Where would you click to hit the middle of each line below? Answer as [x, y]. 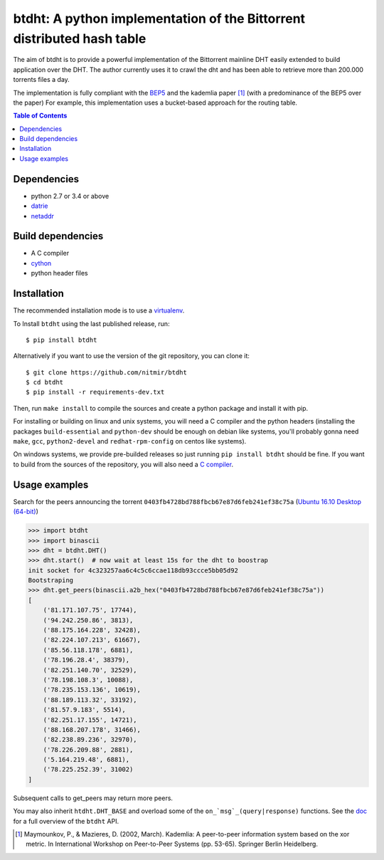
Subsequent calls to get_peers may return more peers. [93, 798]
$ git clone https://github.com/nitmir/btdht [107, 372]
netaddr [43, 216]
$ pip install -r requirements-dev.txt [95, 392]
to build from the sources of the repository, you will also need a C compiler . [123, 464]
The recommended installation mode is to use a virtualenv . [99, 310]
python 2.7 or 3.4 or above [70, 196]
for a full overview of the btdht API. [66, 821]
